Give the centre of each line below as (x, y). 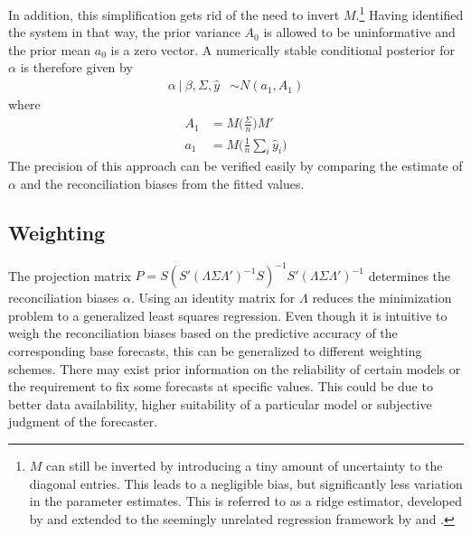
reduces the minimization (382, 298)
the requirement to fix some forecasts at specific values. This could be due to (221, 386)
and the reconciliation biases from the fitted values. (162, 183)
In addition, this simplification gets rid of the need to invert (174, 14)
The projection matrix (70, 275)
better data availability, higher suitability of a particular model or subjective (220, 403)
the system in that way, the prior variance (124, 32)
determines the (410, 275)
